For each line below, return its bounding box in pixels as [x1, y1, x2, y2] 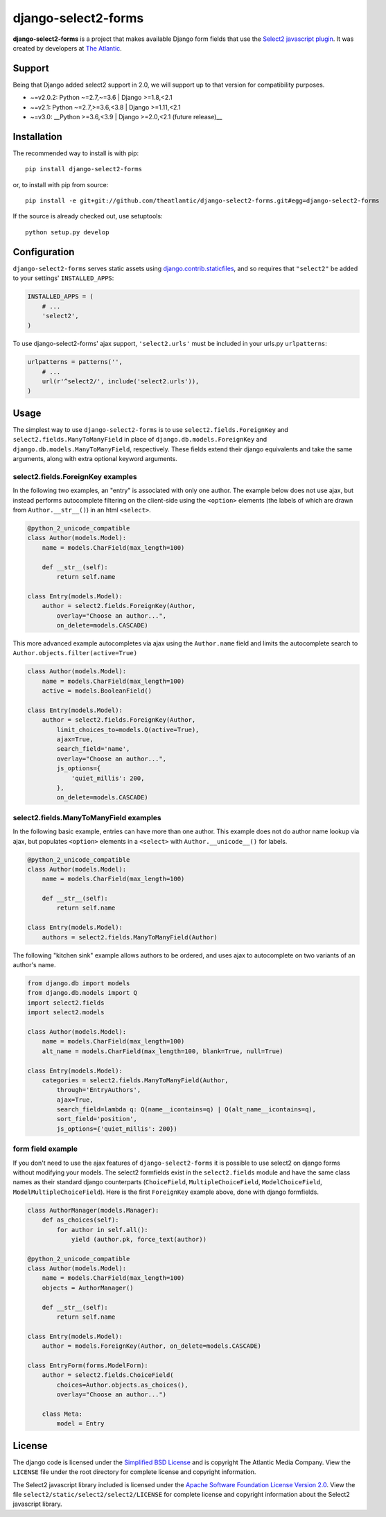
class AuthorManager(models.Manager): [27, 1206, 159, 1214]
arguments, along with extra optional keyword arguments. [12, 455, 178, 463]
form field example [12, 1144, 78, 1154]
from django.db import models [27, 979, 130, 987]
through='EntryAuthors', [56, 1086, 141, 1094]
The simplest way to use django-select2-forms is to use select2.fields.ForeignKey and [12, 425, 289, 433]
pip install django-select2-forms [25, 165, 142, 173]
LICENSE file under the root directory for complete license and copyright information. [12, 1468, 256, 1476]
